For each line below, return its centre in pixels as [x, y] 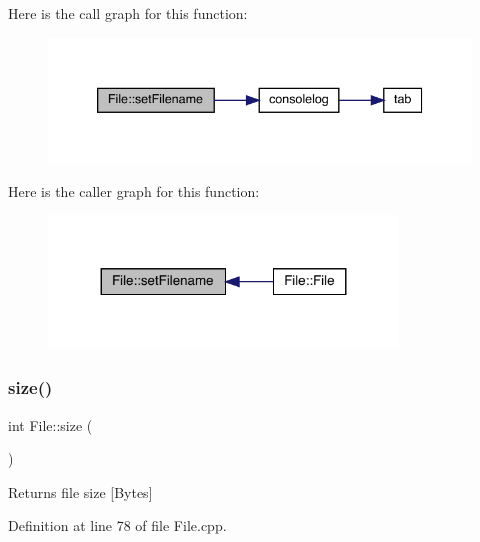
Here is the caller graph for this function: [134, 190]
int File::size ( [50, 424]
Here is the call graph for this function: [128, 13]
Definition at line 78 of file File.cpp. [117, 525]
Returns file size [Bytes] [80, 491]
